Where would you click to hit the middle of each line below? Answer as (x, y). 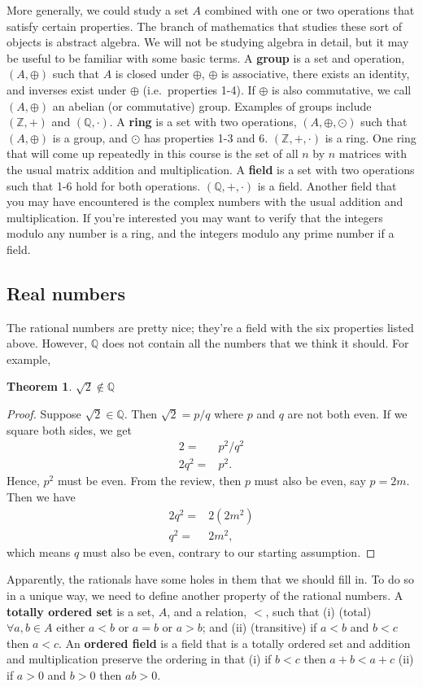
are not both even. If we (347, 414)
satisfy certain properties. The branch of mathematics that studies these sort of (205, 26)
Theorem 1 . (39, 386)
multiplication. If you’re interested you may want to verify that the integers (195, 217)
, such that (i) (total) (318, 611)
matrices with (373, 153)
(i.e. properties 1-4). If (199, 89)
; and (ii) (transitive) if (259, 627)
